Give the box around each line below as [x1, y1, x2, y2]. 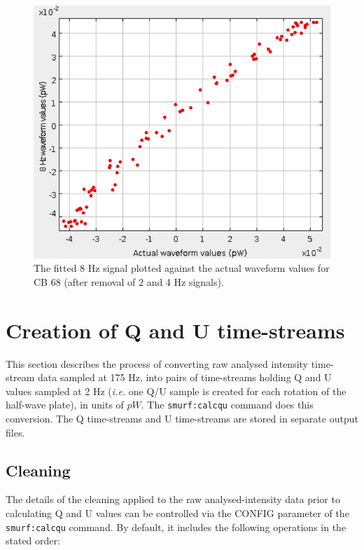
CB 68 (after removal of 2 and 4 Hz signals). [34, 274, 224, 289]
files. [6, 425, 25, 439]
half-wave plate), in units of [6, 397, 124, 412]
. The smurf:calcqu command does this [141, 397, 314, 412]
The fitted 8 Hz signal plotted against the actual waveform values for [34, 261, 330, 275]
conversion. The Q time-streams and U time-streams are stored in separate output [6, 411, 358, 426]
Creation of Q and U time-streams [6, 315, 345, 344]
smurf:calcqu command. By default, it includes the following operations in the [6, 519, 346, 534]
